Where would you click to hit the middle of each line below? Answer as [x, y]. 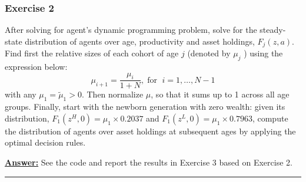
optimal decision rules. [45, 142]
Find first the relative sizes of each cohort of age [92, 53]
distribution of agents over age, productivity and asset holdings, [140, 41]
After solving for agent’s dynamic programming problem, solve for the [131, 30]
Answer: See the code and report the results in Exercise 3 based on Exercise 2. [149, 162]
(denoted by [209, 53]
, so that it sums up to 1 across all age [220, 94]
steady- [273, 30]
